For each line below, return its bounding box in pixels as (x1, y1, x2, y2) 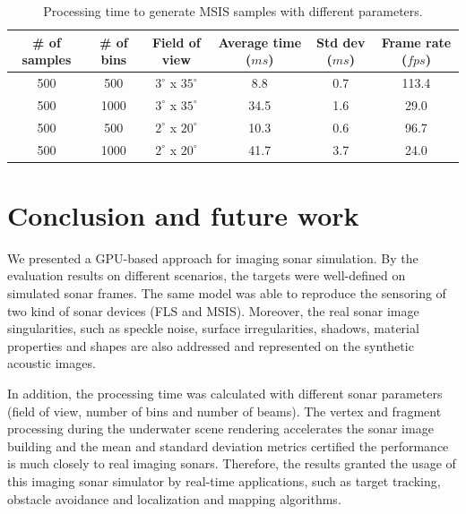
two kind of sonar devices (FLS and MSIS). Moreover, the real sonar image (7, 301, 419, 320)
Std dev (316, 32, 366, 51)
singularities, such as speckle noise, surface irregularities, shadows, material (7, 319, 419, 338)
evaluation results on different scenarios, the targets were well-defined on (7, 266, 406, 285)
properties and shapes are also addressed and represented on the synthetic (7, 336, 414, 355)
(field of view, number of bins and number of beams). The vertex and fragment (7, 401, 442, 420)
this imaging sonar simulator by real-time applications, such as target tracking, (7, 471, 441, 490)
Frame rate (381, 32, 452, 51)
